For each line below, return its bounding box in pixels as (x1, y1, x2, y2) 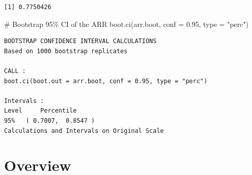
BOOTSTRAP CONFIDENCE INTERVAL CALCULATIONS (4, 38, 157, 45)
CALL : (4, 67, 26, 75)
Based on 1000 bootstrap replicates (4, 47, 128, 55)
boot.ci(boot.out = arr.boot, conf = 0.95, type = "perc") (4, 77, 207, 85)
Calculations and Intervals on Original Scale (4, 127, 164, 134)
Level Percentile (4, 107, 77, 115)
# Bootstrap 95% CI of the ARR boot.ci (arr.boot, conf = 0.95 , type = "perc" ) (4, 18, 248, 29)
